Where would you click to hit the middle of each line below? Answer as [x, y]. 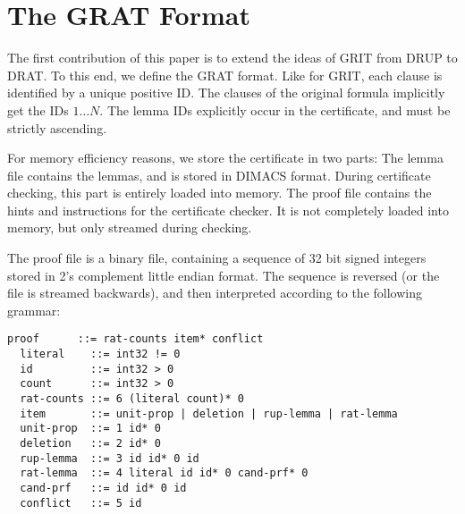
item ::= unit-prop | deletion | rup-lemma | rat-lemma [209, 413]
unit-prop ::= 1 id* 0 [90, 429]
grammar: [34, 310]
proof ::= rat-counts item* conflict [135, 339]
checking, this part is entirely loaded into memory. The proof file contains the [220, 193]
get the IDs [38, 110]
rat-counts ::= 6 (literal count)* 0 [132, 399]
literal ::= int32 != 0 [100, 354]
